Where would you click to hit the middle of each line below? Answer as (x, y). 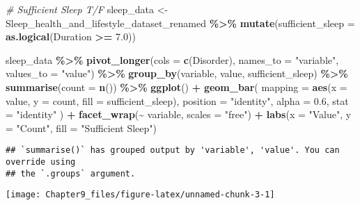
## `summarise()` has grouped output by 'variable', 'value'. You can (173, 150)
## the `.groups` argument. (71, 173)
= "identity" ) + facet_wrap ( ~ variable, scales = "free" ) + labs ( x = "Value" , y (179, 114)
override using (41, 162)
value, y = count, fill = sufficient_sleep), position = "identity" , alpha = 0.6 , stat (177, 100)
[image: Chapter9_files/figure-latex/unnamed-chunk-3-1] (140, 195)
